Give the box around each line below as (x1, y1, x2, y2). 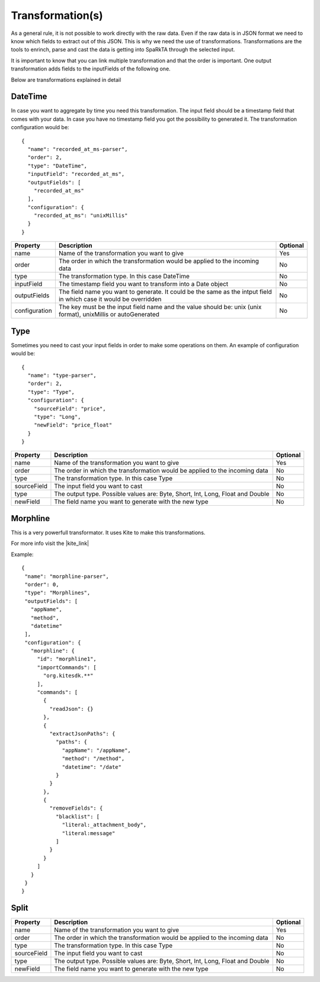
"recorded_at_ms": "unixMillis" (33, 212, 128, 219)
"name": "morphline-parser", (24, 573, 110, 580)
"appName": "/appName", (62, 747, 132, 753)
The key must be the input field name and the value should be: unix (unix (58, 303, 262, 311)
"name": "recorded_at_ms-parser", (27, 146, 128, 152)
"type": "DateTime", (27, 162, 88, 169)
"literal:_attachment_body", (62, 821, 147, 829)
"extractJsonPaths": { (49, 730, 116, 737)
